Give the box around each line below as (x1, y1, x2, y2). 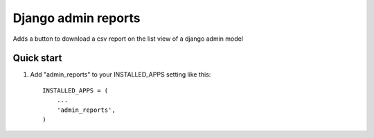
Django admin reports (12, 10, 141, 26)
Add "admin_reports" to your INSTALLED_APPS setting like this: (30, 70, 211, 79)
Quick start (12, 52, 62, 64)
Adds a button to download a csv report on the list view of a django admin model (12, 34, 244, 43)
